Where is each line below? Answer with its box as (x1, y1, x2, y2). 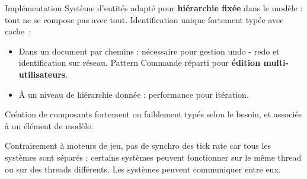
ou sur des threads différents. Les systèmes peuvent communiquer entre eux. (5, 162, 281, 175)
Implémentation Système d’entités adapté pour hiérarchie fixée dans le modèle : (5, 2, 303, 14)
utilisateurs (18, 68, 66, 80)
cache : (5, 25, 31, 37)
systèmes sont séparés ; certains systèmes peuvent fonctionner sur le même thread (5, 151, 302, 163)
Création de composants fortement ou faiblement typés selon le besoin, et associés (5, 108, 302, 120)
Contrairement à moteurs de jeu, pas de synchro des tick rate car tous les (5, 139, 271, 152)
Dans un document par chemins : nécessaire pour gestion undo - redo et (18, 44, 280, 57)
